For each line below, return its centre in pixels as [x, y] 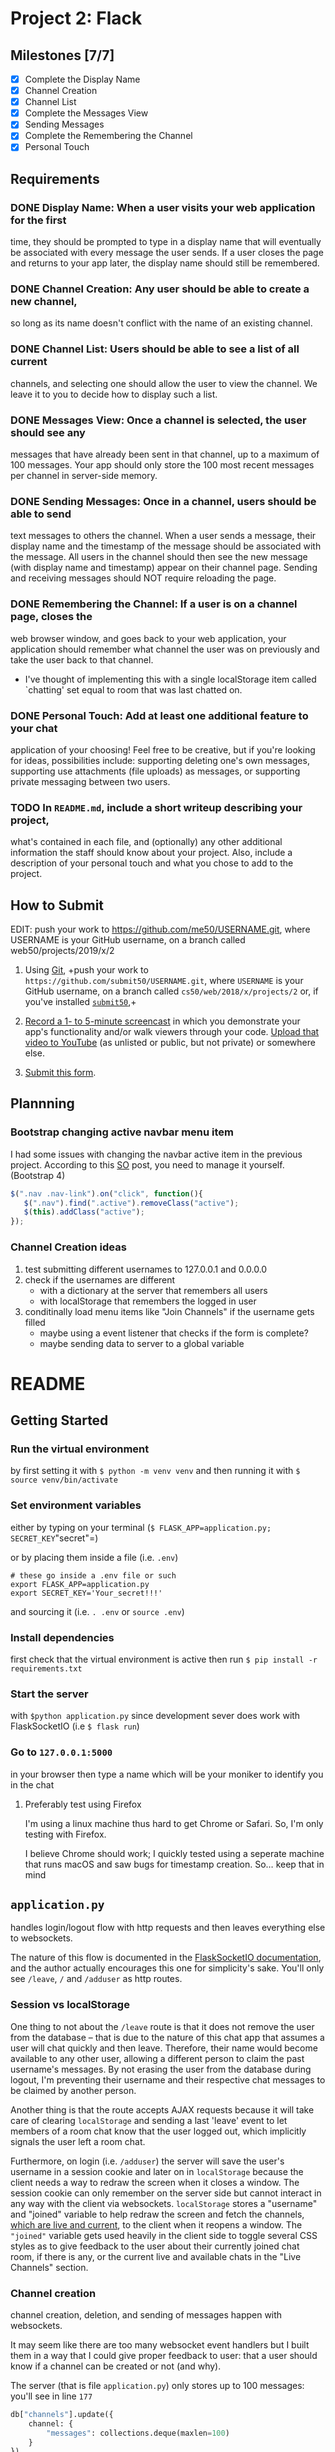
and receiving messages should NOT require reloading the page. [143, 578]
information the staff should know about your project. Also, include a [151, 853]
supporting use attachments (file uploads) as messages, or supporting [155, 771]
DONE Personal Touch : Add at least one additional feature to [159, 715]
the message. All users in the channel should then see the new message [159, 557]
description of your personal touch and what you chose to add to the [152, 863]
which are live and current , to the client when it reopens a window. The [156, 2224]
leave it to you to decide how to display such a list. [114, 394]
